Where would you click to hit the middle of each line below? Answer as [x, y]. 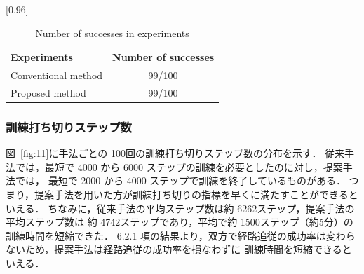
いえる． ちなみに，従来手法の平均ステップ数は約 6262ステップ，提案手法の [180, 208]
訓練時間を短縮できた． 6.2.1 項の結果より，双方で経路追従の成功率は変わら [181, 235]
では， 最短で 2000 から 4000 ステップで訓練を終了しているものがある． [180, 180]
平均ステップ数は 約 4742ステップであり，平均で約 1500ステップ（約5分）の [180, 222]
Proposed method [48, 92]
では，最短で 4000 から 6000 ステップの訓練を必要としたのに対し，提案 [179, 166]
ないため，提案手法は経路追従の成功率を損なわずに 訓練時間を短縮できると [179, 249]
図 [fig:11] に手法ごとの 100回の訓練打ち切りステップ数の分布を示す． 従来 [175, 153]
